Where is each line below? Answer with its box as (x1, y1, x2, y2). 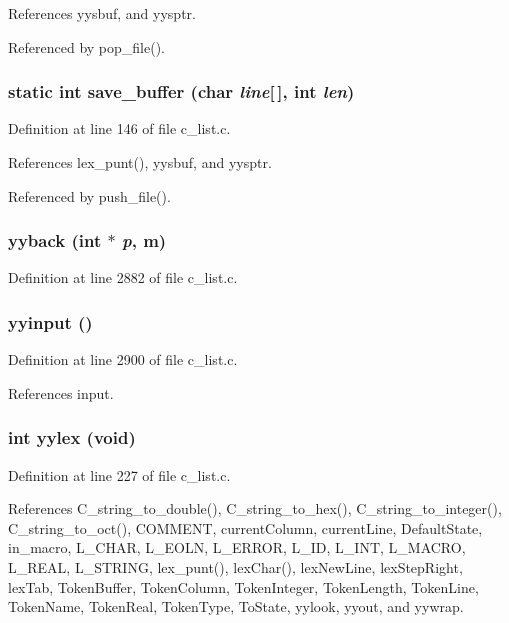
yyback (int (8, 228, 102, 253)
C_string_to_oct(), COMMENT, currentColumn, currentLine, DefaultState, (8, 517, 483, 538)
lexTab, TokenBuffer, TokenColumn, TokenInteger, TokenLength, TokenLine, (8, 576, 479, 597)
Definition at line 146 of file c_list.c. (8, 118, 231, 139)
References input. (8, 382, 114, 403)
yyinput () (8, 309, 93, 334)
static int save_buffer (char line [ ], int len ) (8, 79, 355, 104)
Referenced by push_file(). (8, 185, 171, 206)
